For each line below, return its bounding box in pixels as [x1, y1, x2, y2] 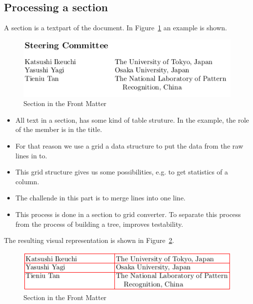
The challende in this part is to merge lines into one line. [15, 193, 186, 203]
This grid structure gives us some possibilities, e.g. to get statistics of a [15, 167, 228, 177]
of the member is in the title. [15, 124, 102, 134]
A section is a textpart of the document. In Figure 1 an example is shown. [4, 22, 227, 33]
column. [15, 176, 40, 186]
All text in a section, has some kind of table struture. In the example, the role [15, 114, 249, 125]
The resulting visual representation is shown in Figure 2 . [4, 235, 174, 245]
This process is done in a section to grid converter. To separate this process [15, 209, 241, 219]
